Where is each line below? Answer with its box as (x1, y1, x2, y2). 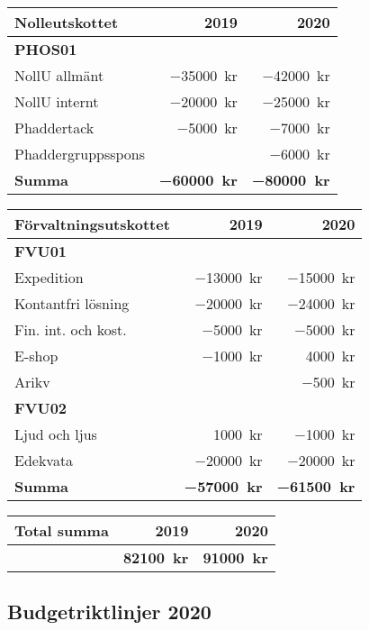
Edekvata (14, 450, 74, 470)
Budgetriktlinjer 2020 (7, 598, 211, 625)
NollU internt (14, 91, 99, 112)
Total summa (14, 520, 109, 541)
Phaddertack (14, 117, 94, 138)
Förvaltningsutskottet (14, 214, 170, 234)
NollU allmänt (14, 65, 104, 86)
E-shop (14, 345, 58, 366)
